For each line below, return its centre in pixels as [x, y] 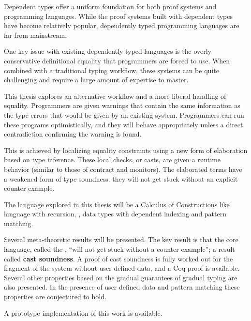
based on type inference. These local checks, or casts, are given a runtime [112, 160]
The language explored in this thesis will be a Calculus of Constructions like [117, 204]
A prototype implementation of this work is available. [83, 313]
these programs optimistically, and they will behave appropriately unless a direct [124, 124]
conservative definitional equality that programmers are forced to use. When [117, 60]
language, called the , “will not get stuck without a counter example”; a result [119, 249]
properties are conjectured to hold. [55, 297]
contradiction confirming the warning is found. [73, 134]
